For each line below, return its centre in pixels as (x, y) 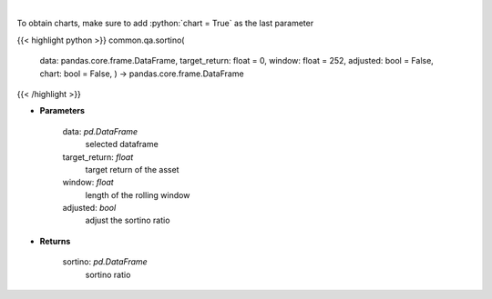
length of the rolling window (138, 194)
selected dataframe (122, 145)
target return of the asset (132, 169)
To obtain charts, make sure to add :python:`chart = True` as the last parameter (165, 24)
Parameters (62, 111)
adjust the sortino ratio (128, 220)
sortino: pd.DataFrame (105, 262)
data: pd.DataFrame (100, 131)
